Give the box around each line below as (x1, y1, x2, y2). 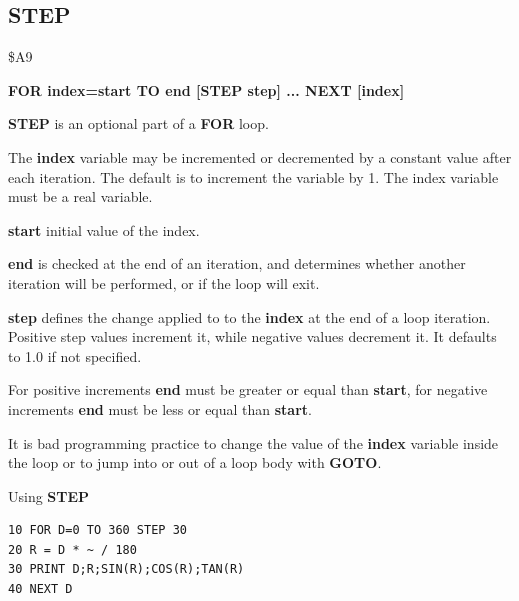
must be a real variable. (8, 186, 153, 207)
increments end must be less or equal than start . (8, 398, 312, 419)
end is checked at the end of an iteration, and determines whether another (8, 253, 466, 274)
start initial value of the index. (8, 219, 200, 240)
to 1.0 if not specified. (8, 345, 142, 366)
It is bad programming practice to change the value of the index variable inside (8, 432, 499, 453)
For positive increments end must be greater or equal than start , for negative (8, 379, 488, 400)
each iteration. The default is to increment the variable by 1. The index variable (8, 166, 499, 187)
